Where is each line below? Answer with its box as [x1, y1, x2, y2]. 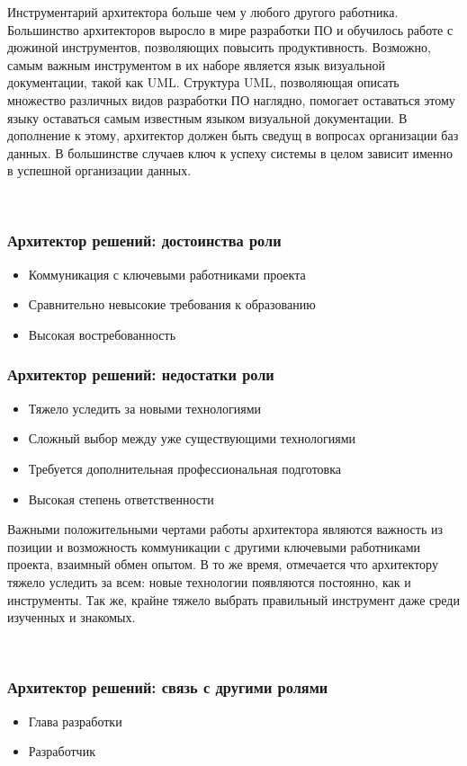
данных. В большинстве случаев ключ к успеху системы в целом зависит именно [7, 143, 454, 162]
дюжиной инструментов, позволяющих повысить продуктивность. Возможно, [7, 38, 431, 57]
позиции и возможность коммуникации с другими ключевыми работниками [7, 537, 420, 556]
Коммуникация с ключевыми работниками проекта [28, 264, 306, 283]
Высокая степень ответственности [28, 489, 214, 508]
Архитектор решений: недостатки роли [7, 363, 274, 386]
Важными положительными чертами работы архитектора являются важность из [7, 520, 443, 539]
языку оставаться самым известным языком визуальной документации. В [7, 108, 408, 127]
